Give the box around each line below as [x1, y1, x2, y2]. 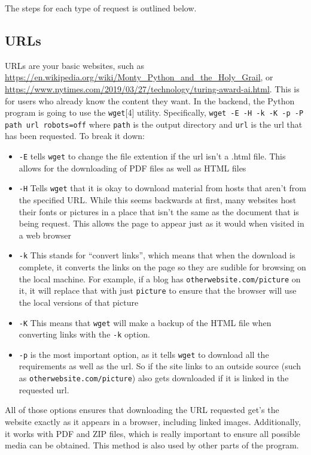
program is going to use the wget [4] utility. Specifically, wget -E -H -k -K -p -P [5, 106, 304, 119]
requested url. [19, 383, 69, 396]
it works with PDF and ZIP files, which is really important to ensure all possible [5, 427, 300, 439]
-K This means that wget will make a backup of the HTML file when [19, 316, 272, 329]
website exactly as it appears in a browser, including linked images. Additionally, [5, 415, 301, 427]
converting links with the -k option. [19, 328, 150, 341]
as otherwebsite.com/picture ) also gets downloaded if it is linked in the [19, 372, 289, 384]
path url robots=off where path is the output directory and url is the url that [5, 117, 303, 130]
